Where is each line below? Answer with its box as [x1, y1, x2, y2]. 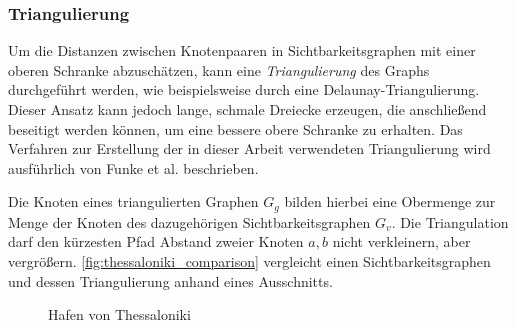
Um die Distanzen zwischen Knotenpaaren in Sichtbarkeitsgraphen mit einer [8, 40, 476, 61]
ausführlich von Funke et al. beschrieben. [8, 157, 259, 178]
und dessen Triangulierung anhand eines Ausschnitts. [8, 270, 333, 291]
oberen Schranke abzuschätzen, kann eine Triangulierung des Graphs [8, 59, 430, 80]
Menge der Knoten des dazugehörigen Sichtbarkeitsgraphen [8, 211, 371, 232]
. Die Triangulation [391, 211, 509, 232]
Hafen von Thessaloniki [48, 304, 191, 325]
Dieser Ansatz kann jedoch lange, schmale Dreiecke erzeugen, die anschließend [8, 99, 487, 119]
